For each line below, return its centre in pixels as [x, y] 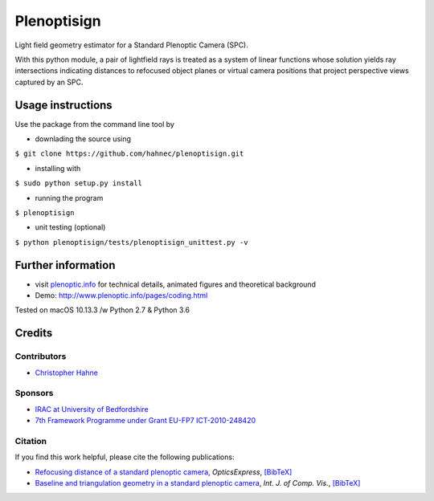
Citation [31, 441]
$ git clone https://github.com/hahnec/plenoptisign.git [129, 154]
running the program [69, 198]
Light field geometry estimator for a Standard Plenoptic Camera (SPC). [131, 45]
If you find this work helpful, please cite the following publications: [125, 457]
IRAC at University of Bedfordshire [92, 409]
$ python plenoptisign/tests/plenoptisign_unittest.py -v [131, 242]
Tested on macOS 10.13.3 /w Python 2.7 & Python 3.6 [102, 310]
